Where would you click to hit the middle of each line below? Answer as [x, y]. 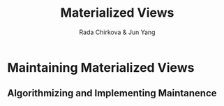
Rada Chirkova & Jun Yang [117, 32]
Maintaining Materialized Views [101, 67]
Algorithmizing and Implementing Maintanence [112, 93]
